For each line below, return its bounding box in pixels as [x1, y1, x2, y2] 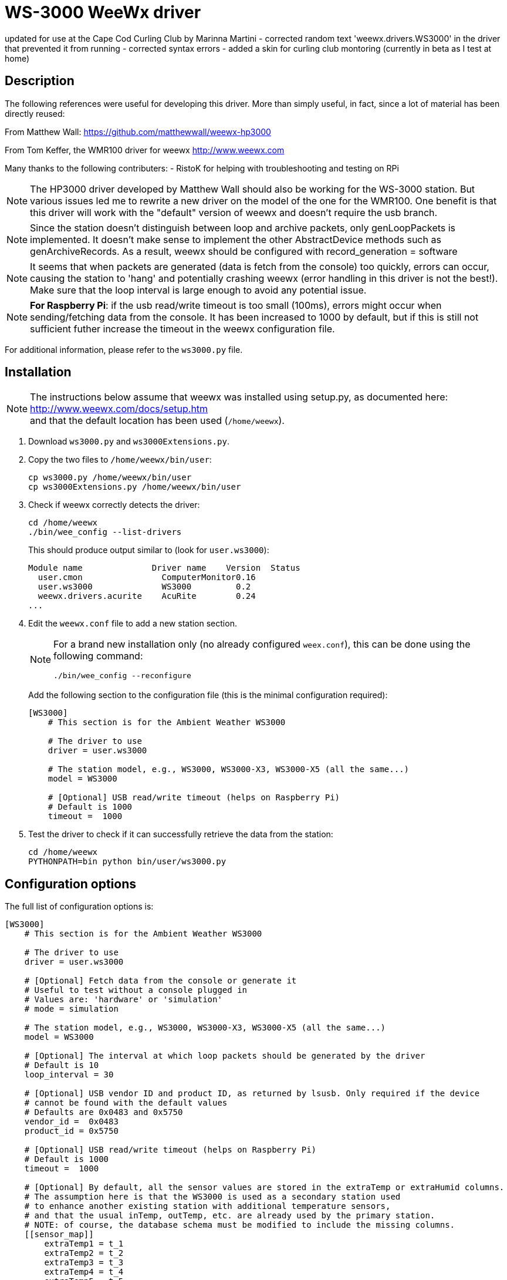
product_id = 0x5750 [24, 1126, 119, 1136]
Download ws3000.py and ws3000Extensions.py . [28, 436, 229, 447]
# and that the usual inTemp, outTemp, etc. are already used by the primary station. [24, 1211, 435, 1221]
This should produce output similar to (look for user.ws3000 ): [28, 545, 269, 555]
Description [5, 73, 75, 89]
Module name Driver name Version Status [28, 563, 300, 573]
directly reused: [5, 108, 65, 119]
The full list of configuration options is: [5, 901, 154, 912]
